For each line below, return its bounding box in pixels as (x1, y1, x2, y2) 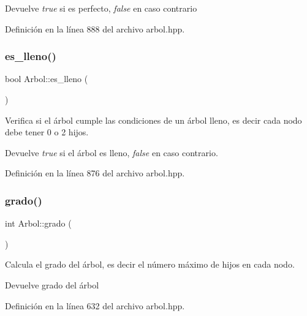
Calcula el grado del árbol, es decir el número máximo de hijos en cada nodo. (5, 258, 295, 271)
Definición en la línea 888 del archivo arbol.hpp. (5, 22, 185, 35)
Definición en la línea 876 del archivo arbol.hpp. (5, 167, 185, 179)
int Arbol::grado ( (5, 217, 72, 230)
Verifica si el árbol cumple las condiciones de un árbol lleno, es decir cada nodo (5, 113, 302, 126)
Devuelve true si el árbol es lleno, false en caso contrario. (5, 146, 218, 159)
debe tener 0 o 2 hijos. (5, 126, 89, 138)
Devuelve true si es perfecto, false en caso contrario (5, 2, 197, 14)
